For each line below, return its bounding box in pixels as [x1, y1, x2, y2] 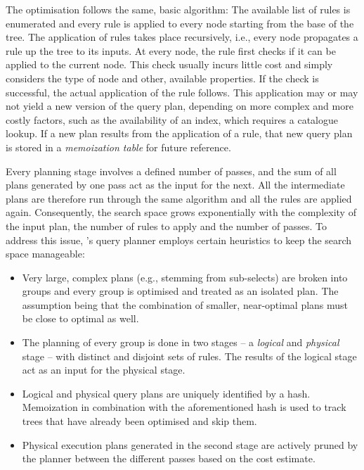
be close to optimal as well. [22, 311, 139, 326]
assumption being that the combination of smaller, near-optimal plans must [22, 297, 349, 312]
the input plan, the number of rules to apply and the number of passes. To [6, 218, 327, 233]
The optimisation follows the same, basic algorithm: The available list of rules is [6, 2, 351, 16]
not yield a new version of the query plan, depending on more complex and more [6, 99, 353, 113]
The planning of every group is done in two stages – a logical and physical [22, 335, 339, 350]
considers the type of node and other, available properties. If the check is [6, 70, 319, 85]
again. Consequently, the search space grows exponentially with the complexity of [6, 205, 356, 220]
